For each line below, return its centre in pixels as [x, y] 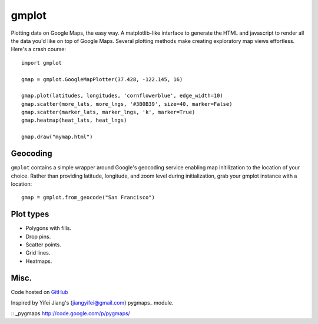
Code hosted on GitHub [39, 292]
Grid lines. [38, 253]
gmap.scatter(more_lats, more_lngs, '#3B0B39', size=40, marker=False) [127, 104]
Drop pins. [38, 236]
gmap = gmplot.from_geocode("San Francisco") [88, 198]
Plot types [30, 214]
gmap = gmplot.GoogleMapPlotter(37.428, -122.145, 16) [102, 79]
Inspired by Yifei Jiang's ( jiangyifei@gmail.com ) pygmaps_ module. [92, 303]
